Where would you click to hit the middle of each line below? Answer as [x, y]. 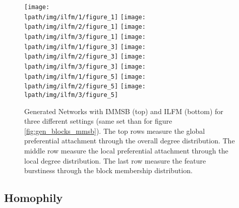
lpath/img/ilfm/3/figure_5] [71, 95]
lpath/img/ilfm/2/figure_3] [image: [85, 57]
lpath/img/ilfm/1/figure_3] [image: [85, 47]
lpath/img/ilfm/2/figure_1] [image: [85, 27]
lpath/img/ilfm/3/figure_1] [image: [85, 37]
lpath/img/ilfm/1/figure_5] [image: [85, 76]
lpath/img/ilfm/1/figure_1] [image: [85, 17]
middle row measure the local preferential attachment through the [126, 150]
